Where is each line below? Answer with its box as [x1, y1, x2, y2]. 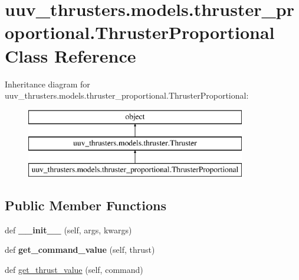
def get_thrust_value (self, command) [5, 263, 143, 276]
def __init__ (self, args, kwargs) [5, 223, 132, 236]
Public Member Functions [5, 196, 166, 214]
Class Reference [5, 43, 136, 67]
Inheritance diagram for [5, 77, 90, 90]
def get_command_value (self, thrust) [5, 243, 155, 256]
